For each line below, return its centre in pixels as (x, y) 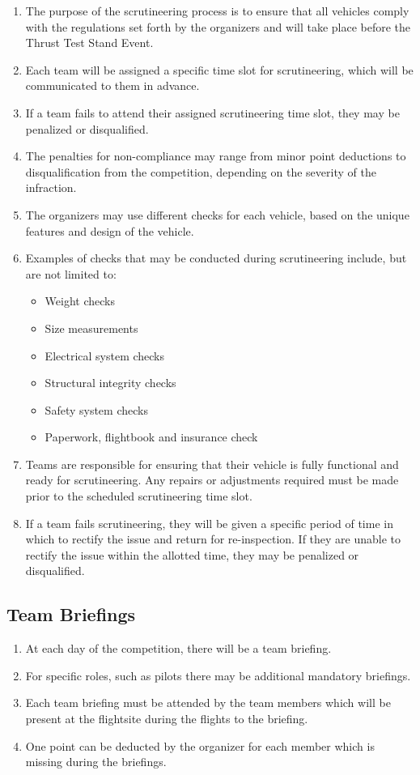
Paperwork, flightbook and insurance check (151, 437)
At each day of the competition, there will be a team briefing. (178, 648)
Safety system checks (96, 409)
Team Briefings (71, 614)
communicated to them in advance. (112, 85)
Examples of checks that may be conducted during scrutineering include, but (216, 258)
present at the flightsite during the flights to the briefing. (167, 719)
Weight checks (80, 301)
